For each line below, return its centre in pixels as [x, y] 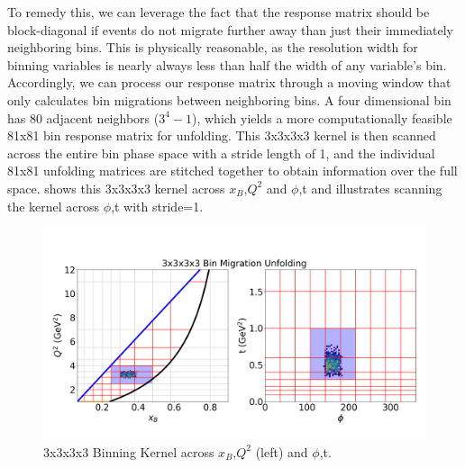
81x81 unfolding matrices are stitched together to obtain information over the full [232, 171]
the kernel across [54, 206]
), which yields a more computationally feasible [322, 117]
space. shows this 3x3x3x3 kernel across [116, 188]
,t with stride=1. [157, 206]
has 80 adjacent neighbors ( [83, 117]
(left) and [282, 451]
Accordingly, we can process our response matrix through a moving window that [229, 82]
